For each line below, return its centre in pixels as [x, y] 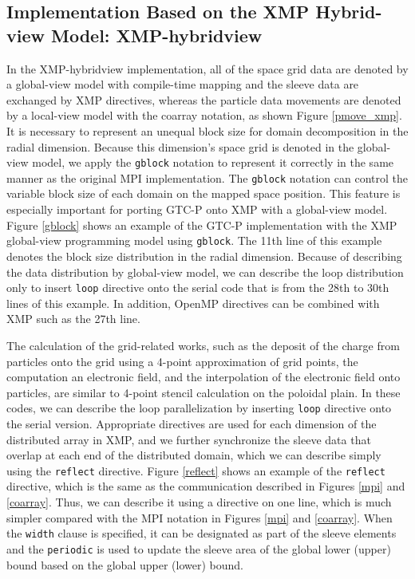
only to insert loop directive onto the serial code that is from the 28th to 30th [198, 288]
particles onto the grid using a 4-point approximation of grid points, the [182, 361]
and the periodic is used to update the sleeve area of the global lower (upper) [199, 548]
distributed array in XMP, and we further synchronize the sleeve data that [189, 439]
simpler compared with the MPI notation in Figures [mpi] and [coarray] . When [200, 517]
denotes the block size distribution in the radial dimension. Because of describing [204, 256]
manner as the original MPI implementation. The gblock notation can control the [207, 177]
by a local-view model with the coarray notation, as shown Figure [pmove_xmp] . [204, 115]
